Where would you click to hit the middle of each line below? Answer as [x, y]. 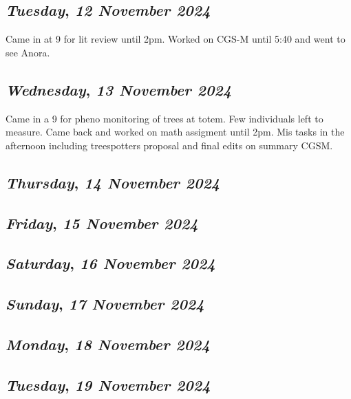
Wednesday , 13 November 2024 [119, 89]
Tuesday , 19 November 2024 [108, 384]
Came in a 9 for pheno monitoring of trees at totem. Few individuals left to [164, 118]
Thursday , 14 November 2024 [113, 182]
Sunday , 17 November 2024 [105, 304]
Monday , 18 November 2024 [108, 344]
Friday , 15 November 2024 [102, 223]
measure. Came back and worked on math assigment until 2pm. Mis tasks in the [175, 132]
